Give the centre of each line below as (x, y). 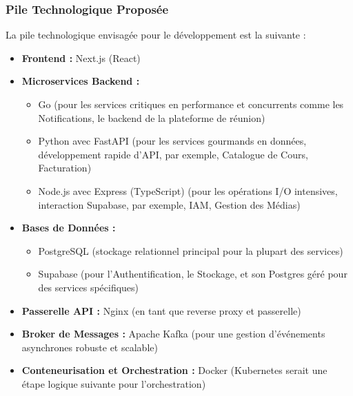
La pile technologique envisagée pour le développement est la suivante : (156, 35)
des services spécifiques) (89, 287)
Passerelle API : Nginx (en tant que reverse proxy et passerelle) (161, 310)
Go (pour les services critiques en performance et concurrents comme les (191, 104)
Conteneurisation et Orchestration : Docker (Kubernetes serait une (174, 370)
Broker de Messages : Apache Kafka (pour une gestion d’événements (173, 334)
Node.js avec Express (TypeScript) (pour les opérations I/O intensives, (188, 190)
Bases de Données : (69, 228)
